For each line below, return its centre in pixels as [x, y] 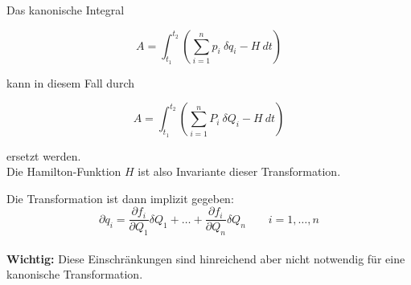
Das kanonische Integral [66, 10]
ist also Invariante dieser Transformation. [239, 171]
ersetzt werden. [44, 155]
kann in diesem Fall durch [70, 82]
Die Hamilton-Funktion [64, 171]
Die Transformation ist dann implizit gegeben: [120, 198]
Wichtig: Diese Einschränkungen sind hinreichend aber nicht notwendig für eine [206, 258]
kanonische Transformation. [75, 274]
